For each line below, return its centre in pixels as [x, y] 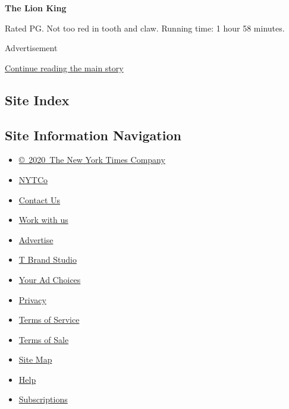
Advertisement [31, 48]
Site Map [35, 359]
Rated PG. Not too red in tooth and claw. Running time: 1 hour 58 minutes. [145, 28]
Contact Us [40, 199]
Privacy [32, 299]
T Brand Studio [48, 259]
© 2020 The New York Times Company [92, 160]
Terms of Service [49, 320]
